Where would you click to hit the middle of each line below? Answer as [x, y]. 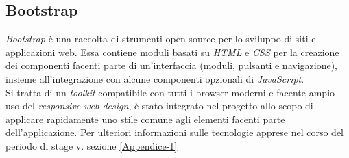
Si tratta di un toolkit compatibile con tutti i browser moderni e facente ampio [170, 92]
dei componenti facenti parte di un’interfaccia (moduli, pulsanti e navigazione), [171, 65]
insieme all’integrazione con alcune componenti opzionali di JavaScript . [155, 78]
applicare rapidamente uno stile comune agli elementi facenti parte [145, 119]
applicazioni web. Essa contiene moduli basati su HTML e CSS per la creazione [172, 52]
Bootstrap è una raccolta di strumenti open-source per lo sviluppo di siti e [161, 39]
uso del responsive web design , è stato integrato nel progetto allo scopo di [159, 106]
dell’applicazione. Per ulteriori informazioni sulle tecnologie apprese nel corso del [175, 132]
